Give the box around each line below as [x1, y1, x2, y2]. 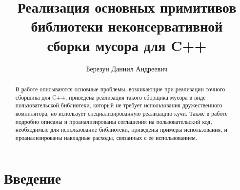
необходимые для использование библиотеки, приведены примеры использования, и [15, 125, 227, 134]
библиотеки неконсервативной [31, 16, 223, 36]
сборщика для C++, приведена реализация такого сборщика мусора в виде [15, 93, 206, 101]
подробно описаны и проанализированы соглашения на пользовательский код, [15, 117, 212, 125]
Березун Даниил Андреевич [86, 63, 168, 73]
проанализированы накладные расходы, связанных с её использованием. [15, 133, 198, 141]
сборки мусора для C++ [47, 35, 207, 55]
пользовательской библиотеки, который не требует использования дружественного [15, 101, 222, 109]
